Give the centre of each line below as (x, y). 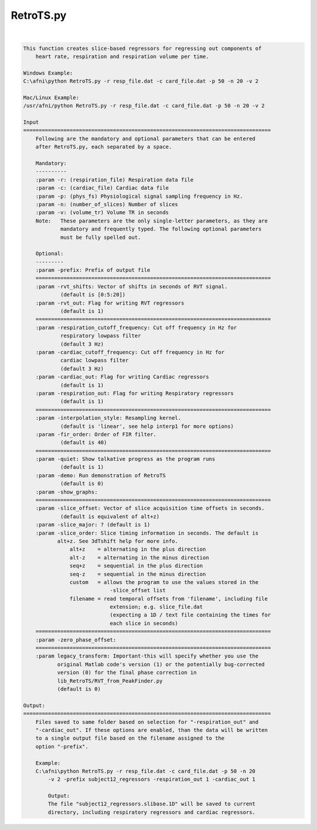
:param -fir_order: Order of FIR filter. (96, 434)
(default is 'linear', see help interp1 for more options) (147, 426)
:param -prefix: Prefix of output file (93, 270)
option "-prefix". (62, 746)
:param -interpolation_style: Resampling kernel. (108, 418)
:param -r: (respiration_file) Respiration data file (114, 180)
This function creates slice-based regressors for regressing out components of (142, 48)
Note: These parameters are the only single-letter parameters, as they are (152, 221)
